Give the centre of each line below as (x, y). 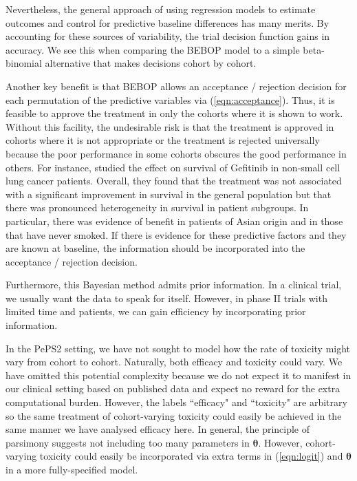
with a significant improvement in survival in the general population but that (169, 194)
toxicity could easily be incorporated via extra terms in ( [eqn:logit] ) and (191, 456)
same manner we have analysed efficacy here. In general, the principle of (158, 429)
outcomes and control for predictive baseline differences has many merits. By (167, 22)
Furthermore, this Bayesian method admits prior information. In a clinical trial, (174, 285)
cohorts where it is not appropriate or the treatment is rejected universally (163, 140)
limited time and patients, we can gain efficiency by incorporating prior (156, 311)
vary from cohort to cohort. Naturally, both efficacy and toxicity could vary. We (174, 362)
